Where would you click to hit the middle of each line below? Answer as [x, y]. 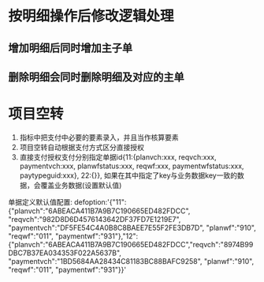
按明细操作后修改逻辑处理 [91, 16]
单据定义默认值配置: [41, 201]
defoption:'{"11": [100, 201]
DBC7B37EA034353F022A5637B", [65, 253]
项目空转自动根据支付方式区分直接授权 [82, 147]
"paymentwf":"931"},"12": [97, 236]
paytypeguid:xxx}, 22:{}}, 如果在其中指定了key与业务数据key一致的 [128, 175]
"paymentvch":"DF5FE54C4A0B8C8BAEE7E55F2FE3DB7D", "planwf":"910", [132, 227]
